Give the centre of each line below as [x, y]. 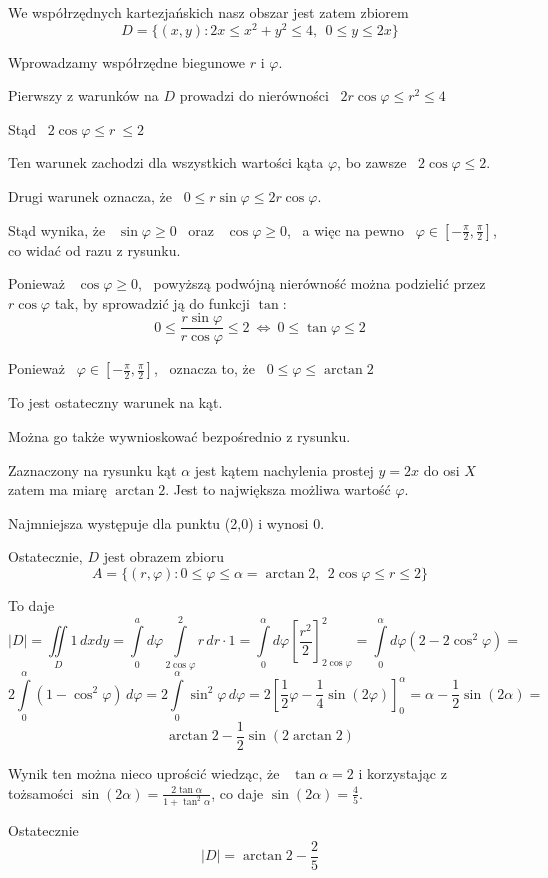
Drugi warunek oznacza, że [90, 196]
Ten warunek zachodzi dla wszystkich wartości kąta [166, 162]
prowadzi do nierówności [254, 95]
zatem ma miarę [57, 489]
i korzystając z [402, 772]
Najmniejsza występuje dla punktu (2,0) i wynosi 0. [166, 522]
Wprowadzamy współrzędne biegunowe [127, 61]
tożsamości [41, 792]
